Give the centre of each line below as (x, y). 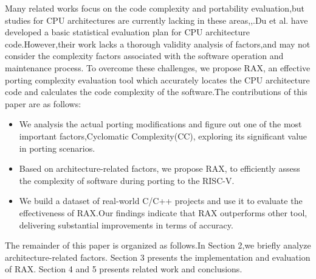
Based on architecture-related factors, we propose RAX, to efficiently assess (160, 168)
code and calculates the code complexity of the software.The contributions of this (156, 92)
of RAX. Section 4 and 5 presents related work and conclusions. (124, 269)
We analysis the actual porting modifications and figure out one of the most (160, 124)
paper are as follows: (43, 103)
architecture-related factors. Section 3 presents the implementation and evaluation (158, 257)
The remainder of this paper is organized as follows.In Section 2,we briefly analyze (158, 245)
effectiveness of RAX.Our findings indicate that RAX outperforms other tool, (163, 212)
